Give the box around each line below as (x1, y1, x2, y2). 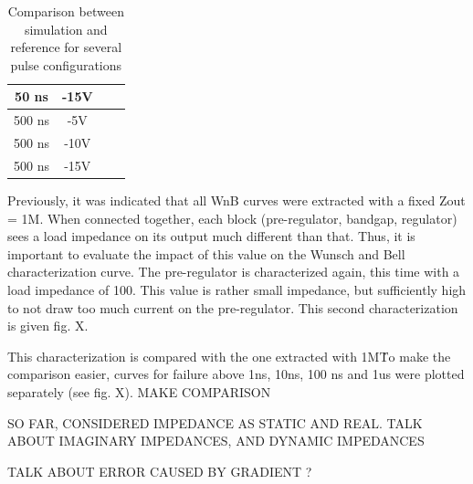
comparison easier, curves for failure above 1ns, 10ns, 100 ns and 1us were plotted (7, 364, 465, 384)
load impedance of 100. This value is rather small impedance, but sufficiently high (7, 279, 467, 299)
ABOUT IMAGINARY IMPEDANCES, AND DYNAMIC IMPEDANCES (7, 431, 425, 450)
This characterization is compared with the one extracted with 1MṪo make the (7, 346, 451, 365)
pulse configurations (10, 55, 122, 74)
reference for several (10, 37, 122, 57)
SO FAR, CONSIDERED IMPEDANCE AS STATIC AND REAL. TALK (7, 413, 423, 432)
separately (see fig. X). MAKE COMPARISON (7, 382, 271, 401)
